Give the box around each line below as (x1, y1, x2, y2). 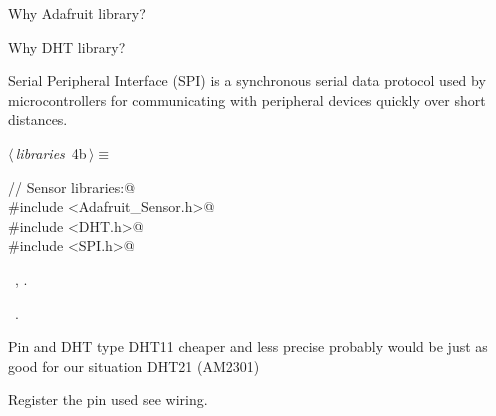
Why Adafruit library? (8, 3, 146, 23)
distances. (8, 109, 68, 130)
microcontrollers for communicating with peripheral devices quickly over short (8, 89, 486, 110)
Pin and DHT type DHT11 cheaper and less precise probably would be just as (8, 336, 488, 357)
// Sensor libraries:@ (8, 176, 136, 197)
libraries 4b (15, 142, 87, 163)
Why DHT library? (8, 36, 126, 57)
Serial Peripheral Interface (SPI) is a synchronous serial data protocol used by (8, 70, 486, 91)
